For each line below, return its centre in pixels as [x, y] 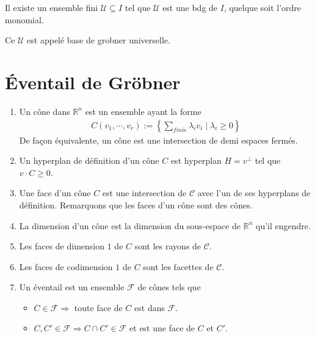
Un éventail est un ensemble [72, 287]
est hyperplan [196, 160]
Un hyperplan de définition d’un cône [89, 160]
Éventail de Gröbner [93, 82]
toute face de [98, 307]
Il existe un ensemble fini [52, 7]
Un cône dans [45, 111]
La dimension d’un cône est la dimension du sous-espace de [130, 225]
